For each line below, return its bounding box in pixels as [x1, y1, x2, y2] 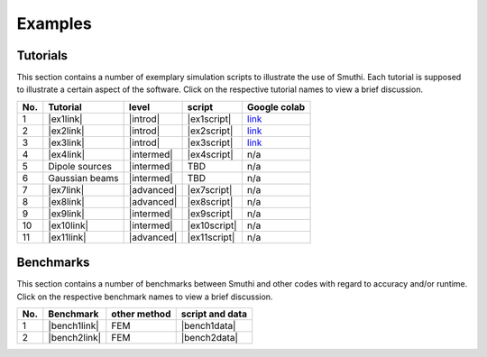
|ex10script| [187, 219, 238, 232]
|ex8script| [187, 195, 234, 207]
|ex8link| [48, 195, 85, 207]
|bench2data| [180, 332, 239, 344]
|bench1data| [180, 320, 236, 333]
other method [111, 307, 171, 320]
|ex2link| [48, 124, 85, 137]
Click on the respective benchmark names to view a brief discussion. [16, 291, 273, 302]
